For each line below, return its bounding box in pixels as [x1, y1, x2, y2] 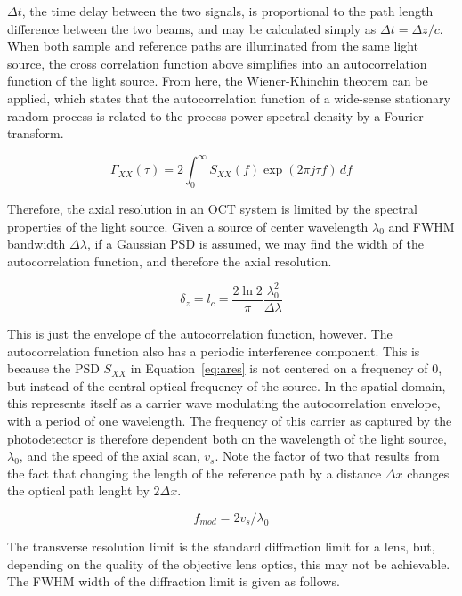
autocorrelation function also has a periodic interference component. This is [7, 341, 420, 360]
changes [407, 463, 450, 482]
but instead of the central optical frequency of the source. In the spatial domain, [7, 376, 446, 395]
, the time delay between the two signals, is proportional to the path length [21, 2, 434, 20]
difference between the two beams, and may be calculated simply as [7, 19, 377, 37]
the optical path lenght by [7, 481, 150, 500]
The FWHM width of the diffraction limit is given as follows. [7, 572, 340, 591]
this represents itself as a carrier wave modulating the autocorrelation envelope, [7, 394, 441, 412]
